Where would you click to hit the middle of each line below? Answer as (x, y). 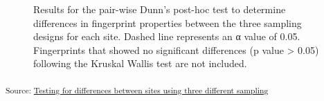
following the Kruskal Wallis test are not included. (140, 63)
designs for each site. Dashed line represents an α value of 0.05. (167, 36)
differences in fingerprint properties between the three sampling (168, 22)
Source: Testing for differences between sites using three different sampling (137, 90)
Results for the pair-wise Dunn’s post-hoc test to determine (160, 9)
